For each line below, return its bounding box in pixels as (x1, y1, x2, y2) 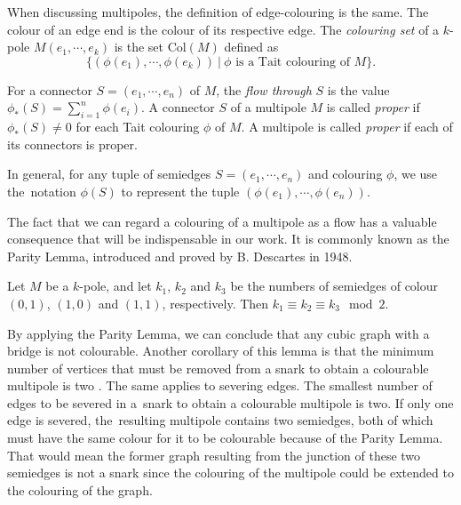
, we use (393, 164, 438, 183)
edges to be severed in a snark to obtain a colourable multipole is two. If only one (7, 393, 454, 412)
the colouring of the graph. (7, 480, 153, 499)
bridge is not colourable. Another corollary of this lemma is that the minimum (7, 341, 434, 360)
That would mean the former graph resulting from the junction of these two (7, 445, 421, 464)
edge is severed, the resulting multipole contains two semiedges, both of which (7, 411, 433, 429)
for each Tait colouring (76, 117, 200, 136)
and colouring (308, 164, 383, 183)
